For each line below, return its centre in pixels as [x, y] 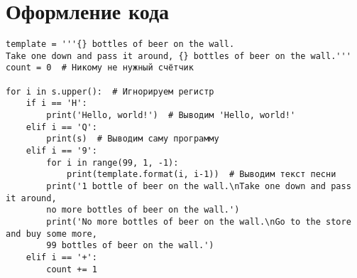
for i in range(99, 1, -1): [112, 162]
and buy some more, [51, 234]
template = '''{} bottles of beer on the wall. [120, 44]
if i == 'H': [56, 103]
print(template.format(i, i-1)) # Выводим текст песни [201, 175]
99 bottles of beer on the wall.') [130, 246]
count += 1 [72, 269]
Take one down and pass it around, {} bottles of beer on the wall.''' [178, 56]
